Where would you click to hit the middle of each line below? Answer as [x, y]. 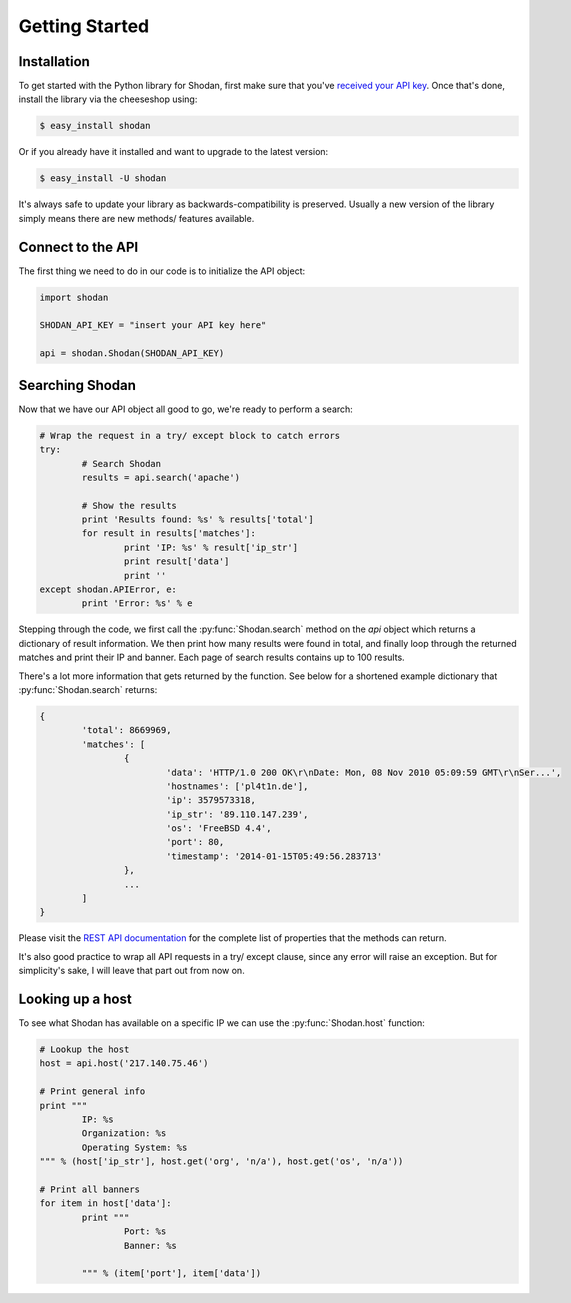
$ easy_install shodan [95, 126]
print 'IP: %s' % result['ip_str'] [211, 547]
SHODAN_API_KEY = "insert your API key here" [153, 325]
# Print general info [92, 1091]
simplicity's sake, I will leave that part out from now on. [131, 971]
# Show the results [129, 505]
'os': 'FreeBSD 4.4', [218, 828]
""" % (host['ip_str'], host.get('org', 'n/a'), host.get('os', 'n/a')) [221, 1161]
